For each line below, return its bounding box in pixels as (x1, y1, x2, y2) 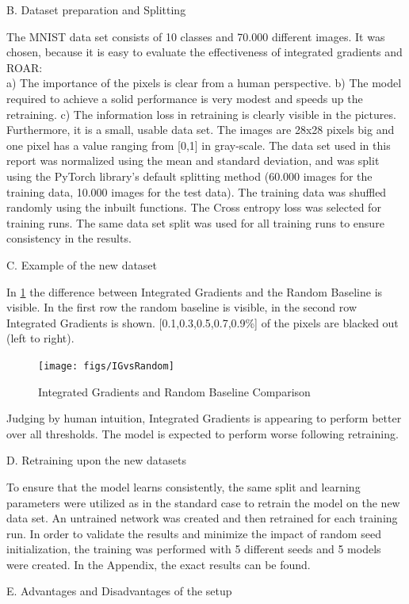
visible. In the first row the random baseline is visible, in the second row (6, 299, 357, 315)
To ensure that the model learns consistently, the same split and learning (6, 478, 361, 495)
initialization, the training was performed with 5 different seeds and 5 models (6, 541, 381, 557)
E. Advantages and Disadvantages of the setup (6, 583, 232, 599)
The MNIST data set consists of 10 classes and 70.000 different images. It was (6, 28, 385, 44)
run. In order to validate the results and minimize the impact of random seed (6, 525, 381, 541)
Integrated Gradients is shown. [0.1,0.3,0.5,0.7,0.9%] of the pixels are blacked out (6, 314, 399, 331)
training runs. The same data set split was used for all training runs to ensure (6, 214, 384, 231)
